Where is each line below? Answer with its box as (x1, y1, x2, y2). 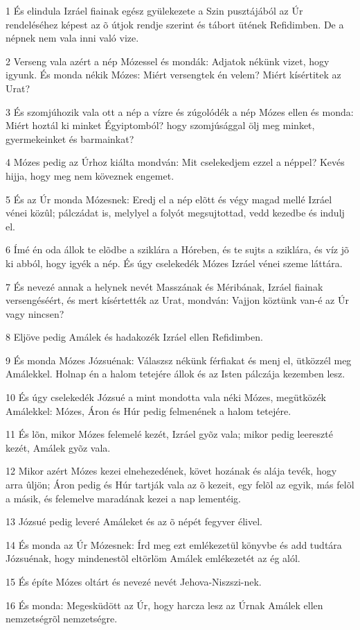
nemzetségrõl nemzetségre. (6, 611, 118, 626)
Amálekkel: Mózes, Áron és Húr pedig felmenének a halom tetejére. (6, 403, 291, 418)
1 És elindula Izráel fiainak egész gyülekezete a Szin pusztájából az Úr (6, 3, 303, 17)
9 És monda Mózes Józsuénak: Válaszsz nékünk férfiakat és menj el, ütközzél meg (6, 352, 352, 367)
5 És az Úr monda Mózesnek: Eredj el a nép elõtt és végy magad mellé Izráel (6, 191, 332, 206)
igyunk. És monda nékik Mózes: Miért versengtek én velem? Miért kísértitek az (6, 67, 341, 82)
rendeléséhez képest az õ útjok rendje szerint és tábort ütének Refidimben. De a (6, 17, 344, 31)
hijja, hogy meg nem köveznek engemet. (6, 168, 174, 182)
